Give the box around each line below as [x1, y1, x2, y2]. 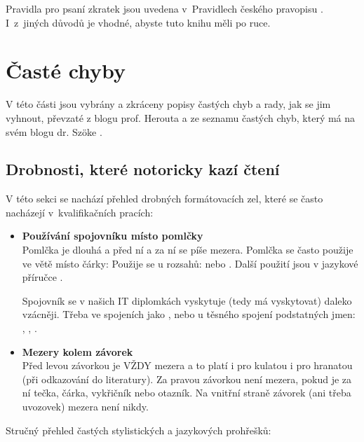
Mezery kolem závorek [22, 344, 133, 359]
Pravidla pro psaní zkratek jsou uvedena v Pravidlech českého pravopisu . [6, 1, 323, 15]
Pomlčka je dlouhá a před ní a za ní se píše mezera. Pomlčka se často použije [22, 242, 353, 257]
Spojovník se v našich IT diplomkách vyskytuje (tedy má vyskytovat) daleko [22, 293, 352, 308]
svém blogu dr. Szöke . [6, 124, 102, 139]
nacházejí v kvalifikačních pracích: [6, 205, 154, 219]
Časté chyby [6, 56, 126, 85]
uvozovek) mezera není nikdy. [22, 399, 149, 414]
